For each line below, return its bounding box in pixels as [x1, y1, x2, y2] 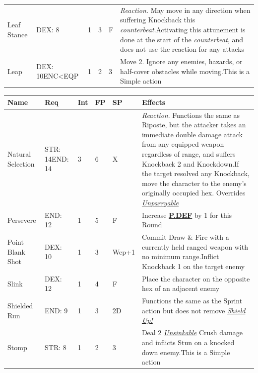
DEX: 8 [36, 24, 60, 34]
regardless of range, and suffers [141, 148, 236, 159]
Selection [7, 158, 35, 169]
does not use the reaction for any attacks [120, 44, 245, 54]
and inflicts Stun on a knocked [141, 337, 235, 347]
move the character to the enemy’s [141, 178, 247, 188]
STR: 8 [45, 342, 66, 352]
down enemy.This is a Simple [141, 347, 230, 357]
